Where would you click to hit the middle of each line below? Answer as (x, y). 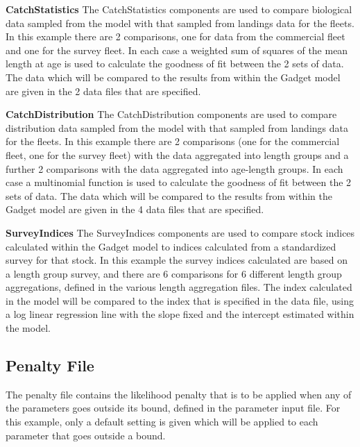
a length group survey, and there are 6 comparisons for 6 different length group (174, 273)
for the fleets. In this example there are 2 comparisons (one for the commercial (173, 141)
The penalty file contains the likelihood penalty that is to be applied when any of (179, 394)
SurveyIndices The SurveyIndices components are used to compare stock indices (180, 232)
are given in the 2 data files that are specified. (103, 91)
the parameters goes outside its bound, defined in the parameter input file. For (173, 408)
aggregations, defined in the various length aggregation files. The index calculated (179, 287)
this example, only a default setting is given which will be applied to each (162, 422)
